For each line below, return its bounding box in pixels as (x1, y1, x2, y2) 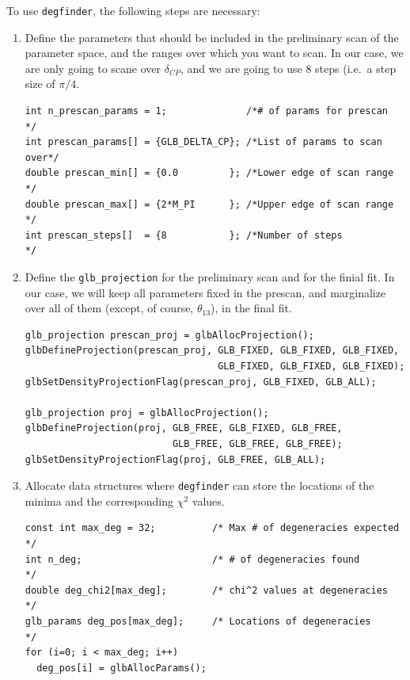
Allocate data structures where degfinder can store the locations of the (25, 477, 374, 494)
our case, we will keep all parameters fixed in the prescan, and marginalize (25, 284, 386, 300)
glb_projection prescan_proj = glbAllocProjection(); (25, 329, 314, 341)
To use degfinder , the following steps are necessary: (6, 2, 260, 18)
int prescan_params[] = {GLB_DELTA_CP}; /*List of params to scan (25, 136, 382, 148)
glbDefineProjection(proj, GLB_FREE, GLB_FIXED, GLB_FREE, (25, 422, 343, 434)
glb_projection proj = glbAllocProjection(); (25, 407, 269, 418)
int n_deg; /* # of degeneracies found (25, 553, 360, 565)
